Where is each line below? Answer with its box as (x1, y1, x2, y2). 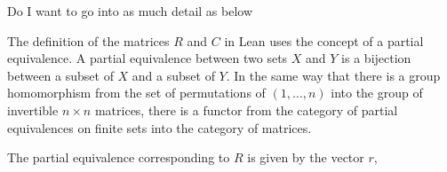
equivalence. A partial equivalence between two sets (7, 49, 288, 67)
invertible (7, 100, 59, 119)
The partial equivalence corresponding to (7, 148, 230, 167)
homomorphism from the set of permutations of (7, 83, 266, 102)
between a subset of (7, 66, 114, 84)
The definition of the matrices (7, 31, 170, 50)
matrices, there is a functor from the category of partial (94, 100, 398, 119)
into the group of (331, 83, 423, 102)
